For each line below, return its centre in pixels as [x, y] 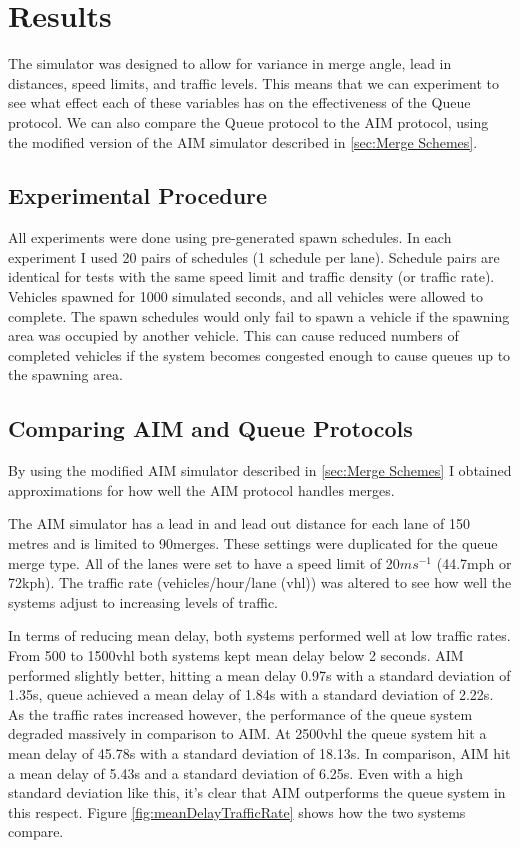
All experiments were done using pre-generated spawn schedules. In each [230, 237]
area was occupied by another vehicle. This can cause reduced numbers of [233, 335]
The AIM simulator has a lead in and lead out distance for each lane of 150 [239, 523]
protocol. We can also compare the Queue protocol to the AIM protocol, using [248, 121]
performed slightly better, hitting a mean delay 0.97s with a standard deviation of [259, 674]
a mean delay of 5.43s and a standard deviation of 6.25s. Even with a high [236, 772]
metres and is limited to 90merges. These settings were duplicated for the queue [253, 543]
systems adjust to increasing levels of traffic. [143, 601]
